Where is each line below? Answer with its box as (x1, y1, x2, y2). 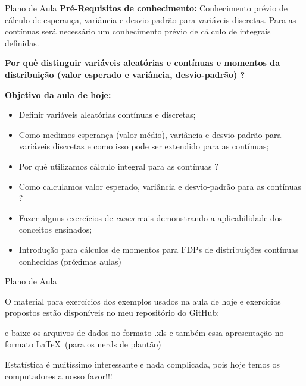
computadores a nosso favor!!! (5, 369, 113, 382)
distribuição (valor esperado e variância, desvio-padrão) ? (5, 68, 245, 80)
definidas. (5, 36, 39, 49)
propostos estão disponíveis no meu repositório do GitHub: (5, 306, 220, 319)
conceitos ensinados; (18, 223, 92, 236)
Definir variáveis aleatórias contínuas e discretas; (18, 108, 196, 121)
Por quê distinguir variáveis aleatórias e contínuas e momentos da (5, 57, 280, 69)
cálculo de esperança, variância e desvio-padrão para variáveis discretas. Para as (5, 13, 296, 26)
